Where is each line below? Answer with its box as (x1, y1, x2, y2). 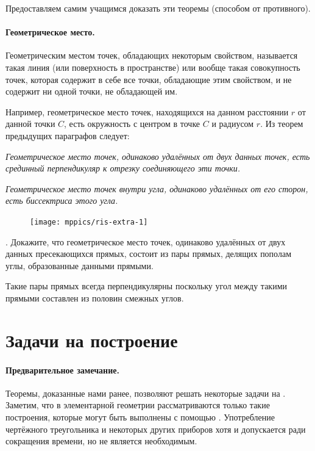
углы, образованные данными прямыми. (5, 259, 154, 272)
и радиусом (211, 117, 254, 130)
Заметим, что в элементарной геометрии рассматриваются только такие (5, 399, 270, 411)
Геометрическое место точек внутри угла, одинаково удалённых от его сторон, (5, 182, 308, 195)
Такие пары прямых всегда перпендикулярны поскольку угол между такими (5, 280, 288, 292)
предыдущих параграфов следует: (5, 129, 130, 142)
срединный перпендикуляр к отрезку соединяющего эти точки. (5, 162, 241, 175)
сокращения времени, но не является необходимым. (5, 435, 197, 447)
